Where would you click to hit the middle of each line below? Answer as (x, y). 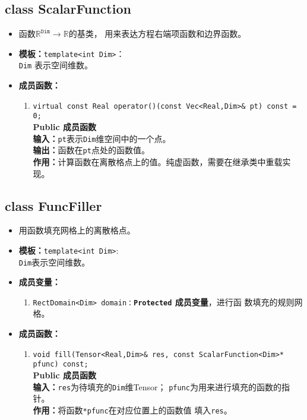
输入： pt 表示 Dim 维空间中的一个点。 (102, 138)
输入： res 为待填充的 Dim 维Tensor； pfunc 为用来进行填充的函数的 (157, 386)
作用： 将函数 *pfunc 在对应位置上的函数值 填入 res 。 (132, 410)
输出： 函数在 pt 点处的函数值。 (91, 150)
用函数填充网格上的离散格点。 (77, 230)
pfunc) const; (61, 364)
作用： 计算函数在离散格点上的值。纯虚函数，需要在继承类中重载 (158, 161)
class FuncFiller (53, 205)
